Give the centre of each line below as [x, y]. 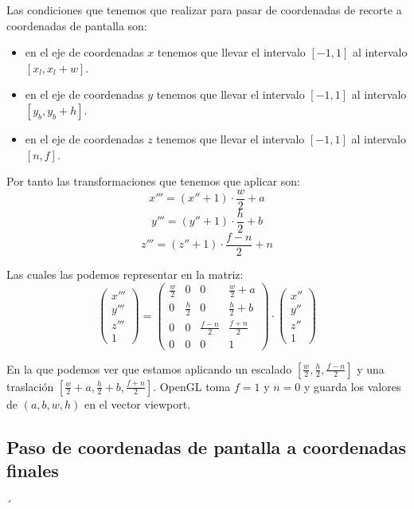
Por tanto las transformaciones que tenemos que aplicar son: [153, 181]
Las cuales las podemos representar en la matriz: [125, 274]
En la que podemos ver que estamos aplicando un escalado [149, 368]
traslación [30, 386]
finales [33, 470]
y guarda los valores [352, 386]
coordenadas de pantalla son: [77, 25]
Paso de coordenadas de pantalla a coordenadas [207, 446]
